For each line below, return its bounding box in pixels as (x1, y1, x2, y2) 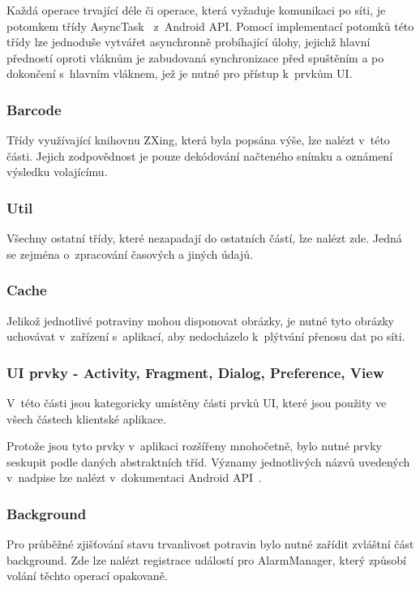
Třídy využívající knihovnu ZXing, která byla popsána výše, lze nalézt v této (6, 131, 390, 148)
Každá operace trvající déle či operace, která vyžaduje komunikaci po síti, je (6, 2, 386, 18)
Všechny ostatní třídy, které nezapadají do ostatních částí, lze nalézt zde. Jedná (6, 230, 402, 247)
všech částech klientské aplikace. (6, 410, 166, 427)
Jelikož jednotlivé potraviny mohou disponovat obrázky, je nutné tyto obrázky (6, 312, 395, 329)
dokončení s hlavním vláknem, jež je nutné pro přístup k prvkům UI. (6, 65, 353, 82)
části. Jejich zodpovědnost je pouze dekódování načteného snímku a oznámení (6, 147, 393, 164)
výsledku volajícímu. (6, 163, 108, 180)
